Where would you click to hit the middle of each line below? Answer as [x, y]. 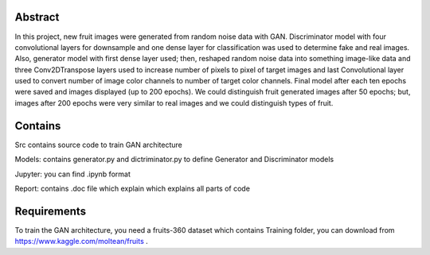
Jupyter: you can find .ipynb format [72, 174]
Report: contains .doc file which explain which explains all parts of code [133, 188]
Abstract [37, 17]
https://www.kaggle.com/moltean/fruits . [82, 241]
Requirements [51, 211]
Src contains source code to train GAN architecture [98, 145]
